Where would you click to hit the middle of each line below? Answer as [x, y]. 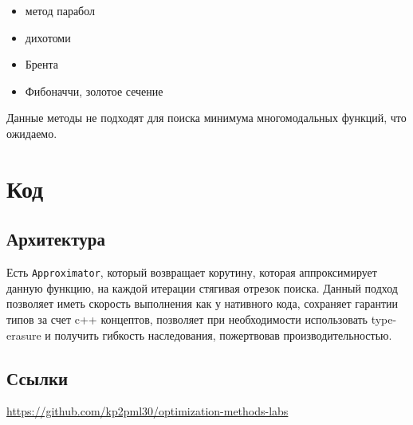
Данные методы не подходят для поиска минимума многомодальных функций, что [206, 118]
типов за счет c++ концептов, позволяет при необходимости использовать [187, 319]
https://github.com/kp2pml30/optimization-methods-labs [147, 411]
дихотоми [48, 37]
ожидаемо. [32, 133]
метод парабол [60, 10]
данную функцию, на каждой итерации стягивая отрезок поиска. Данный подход [202, 287]
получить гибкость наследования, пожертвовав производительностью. [223, 334]
